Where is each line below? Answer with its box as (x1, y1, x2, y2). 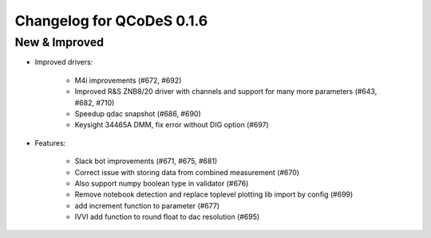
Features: (34, 138, 66, 147)
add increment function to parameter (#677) (74, 201, 219, 210)
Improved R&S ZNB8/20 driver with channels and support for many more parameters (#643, (74, 87, 378, 96)
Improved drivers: (34, 57, 93, 67)
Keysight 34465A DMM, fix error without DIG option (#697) (74, 120, 269, 130)
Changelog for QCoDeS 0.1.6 (14, 12, 208, 29)
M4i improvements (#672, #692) (74, 76, 182, 85)
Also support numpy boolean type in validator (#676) (74, 178, 249, 188)
